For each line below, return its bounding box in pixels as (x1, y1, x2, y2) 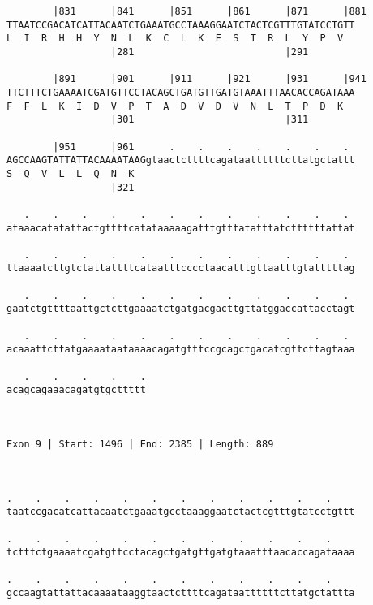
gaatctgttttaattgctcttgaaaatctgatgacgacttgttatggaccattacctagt (6, 303, 355, 315)
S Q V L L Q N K (6, 167, 135, 179)
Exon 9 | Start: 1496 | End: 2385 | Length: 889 (6, 439, 274, 450)
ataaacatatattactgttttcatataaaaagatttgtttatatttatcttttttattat (6, 222, 355, 234)
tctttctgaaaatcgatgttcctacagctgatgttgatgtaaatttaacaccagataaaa (6, 547, 355, 559)
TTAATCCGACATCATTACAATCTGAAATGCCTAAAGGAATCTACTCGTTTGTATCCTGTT (6, 19, 355, 31)
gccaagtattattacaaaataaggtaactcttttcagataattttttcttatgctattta (6, 587, 355, 599)
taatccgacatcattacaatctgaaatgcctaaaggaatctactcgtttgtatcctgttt (6, 506, 355, 518)
